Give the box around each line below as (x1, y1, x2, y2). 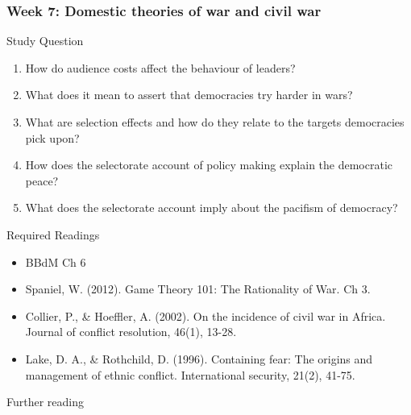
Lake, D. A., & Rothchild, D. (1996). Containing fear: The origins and (25, 350, 373, 367)
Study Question (6, 32, 84, 49)
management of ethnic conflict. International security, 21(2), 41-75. (25, 366, 355, 383)
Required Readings (6, 226, 100, 243)
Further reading (6, 393, 85, 410)
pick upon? (25, 129, 80, 146)
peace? (25, 172, 59, 189)
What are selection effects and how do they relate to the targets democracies (25, 114, 405, 130)
